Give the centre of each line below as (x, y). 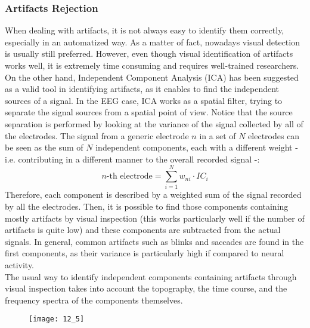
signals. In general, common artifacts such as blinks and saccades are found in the (154, 241)
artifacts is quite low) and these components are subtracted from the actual (143, 230)
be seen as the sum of (44, 147)
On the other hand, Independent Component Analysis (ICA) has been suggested (152, 77)
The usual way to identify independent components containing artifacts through (151, 276)
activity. (20, 265)
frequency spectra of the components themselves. (94, 300)
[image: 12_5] (57, 319)
